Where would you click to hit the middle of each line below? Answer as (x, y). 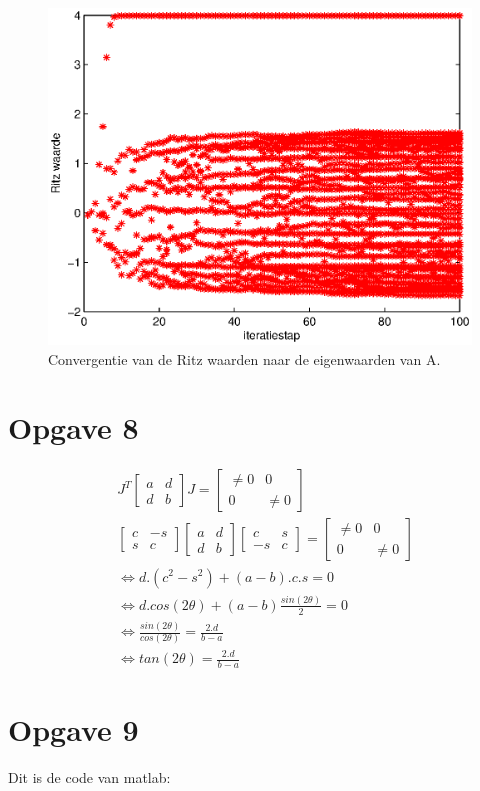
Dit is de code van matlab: (89, 776)
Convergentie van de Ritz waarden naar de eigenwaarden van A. (244, 358)
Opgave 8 (73, 427)
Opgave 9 (73, 729)
